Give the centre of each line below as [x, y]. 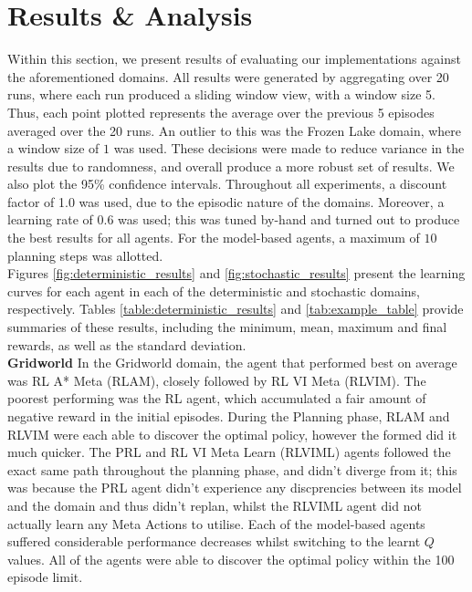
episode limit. [45, 577]
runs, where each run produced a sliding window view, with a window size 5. [221, 94]
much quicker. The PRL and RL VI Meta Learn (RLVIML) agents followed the [229, 452]
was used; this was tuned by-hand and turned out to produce [289, 219]
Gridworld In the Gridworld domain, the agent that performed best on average [232, 363]
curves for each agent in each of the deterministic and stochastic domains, [214, 291]
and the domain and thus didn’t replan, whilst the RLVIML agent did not [215, 505]
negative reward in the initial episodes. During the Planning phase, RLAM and [229, 416]
